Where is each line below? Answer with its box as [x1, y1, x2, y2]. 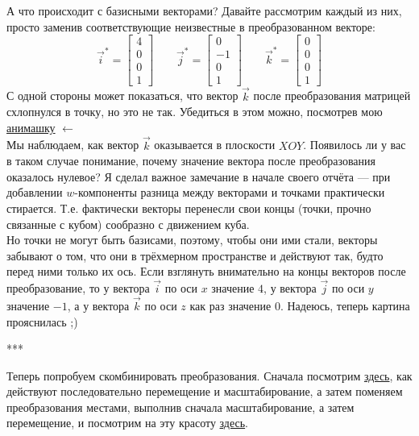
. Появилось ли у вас [303, 136, 406, 153]
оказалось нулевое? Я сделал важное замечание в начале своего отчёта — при [6, 168, 391, 185]
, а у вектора [67, 297, 130, 314]
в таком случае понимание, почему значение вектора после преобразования [6, 152, 375, 169]
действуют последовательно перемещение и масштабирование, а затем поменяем [6, 383, 403, 400]
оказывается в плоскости [154, 136, 276, 153]
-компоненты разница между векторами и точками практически [74, 184, 385, 201]
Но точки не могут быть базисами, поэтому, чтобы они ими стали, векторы [6, 231, 378, 248]
